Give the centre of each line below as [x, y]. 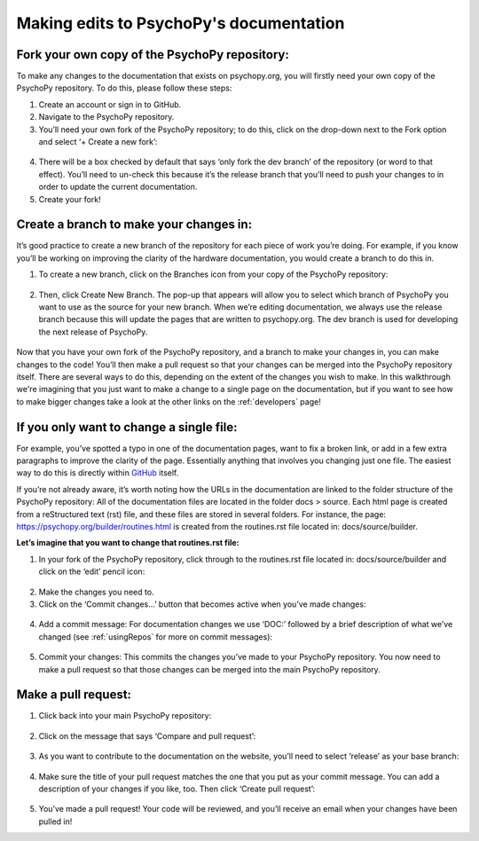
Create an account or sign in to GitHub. [110, 104]
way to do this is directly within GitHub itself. [98, 473]
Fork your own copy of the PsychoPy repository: [153, 55]
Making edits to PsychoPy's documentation [181, 23]
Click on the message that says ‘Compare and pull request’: [147, 735]
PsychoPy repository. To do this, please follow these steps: [124, 88]
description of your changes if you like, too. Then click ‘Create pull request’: [177, 789]
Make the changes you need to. [96, 592]
